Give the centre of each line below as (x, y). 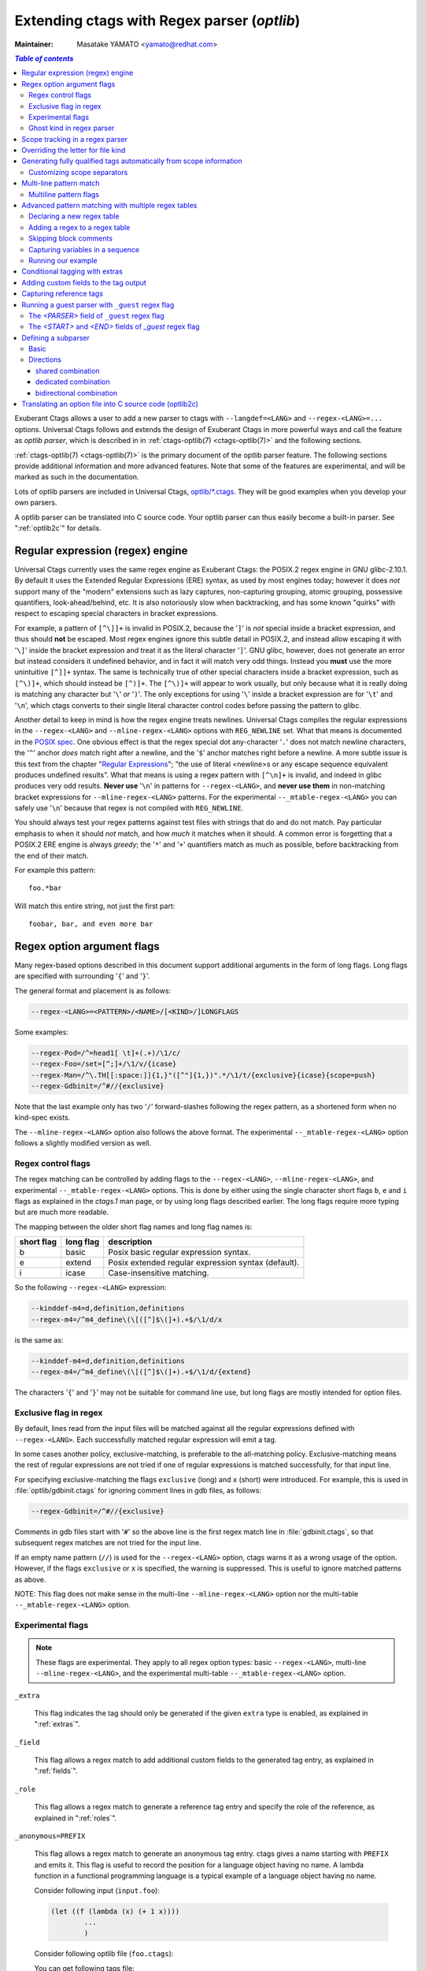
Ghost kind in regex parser (72, 128)
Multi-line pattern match (61, 183)
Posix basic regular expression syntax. (179, 1252)
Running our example (63, 260)
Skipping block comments (71, 238)
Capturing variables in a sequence (84, 249)
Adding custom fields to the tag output (84, 282)
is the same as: (39, 1339)
